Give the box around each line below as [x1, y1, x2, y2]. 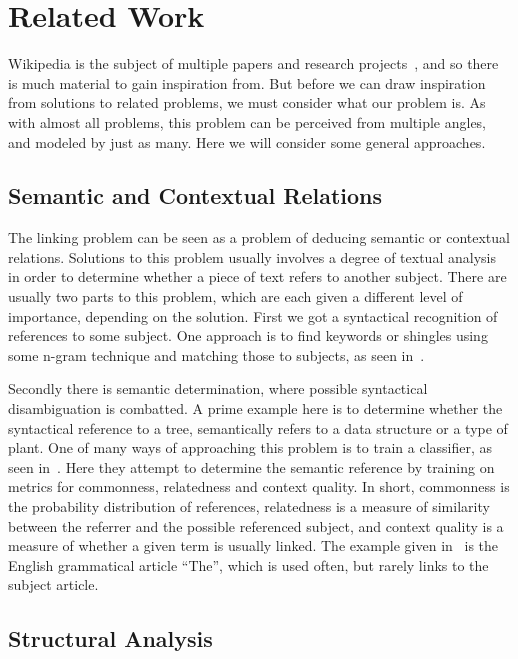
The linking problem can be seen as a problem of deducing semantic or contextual [8, 227, 510, 248]
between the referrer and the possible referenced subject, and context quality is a [8, 515, 504, 536]
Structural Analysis [8, 623, 213, 654]
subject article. [8, 574, 99, 595]
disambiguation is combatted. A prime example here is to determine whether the [8, 398, 503, 419]
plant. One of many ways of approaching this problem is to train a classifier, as [8, 437, 493, 458]
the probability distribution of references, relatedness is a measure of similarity [8, 496, 490, 517]
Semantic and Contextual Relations [8, 180, 383, 211]
